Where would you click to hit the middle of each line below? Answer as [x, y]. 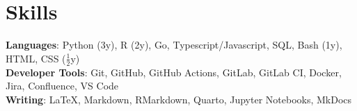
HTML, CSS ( [36, 58]
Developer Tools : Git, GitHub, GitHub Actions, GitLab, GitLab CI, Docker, [174, 72]
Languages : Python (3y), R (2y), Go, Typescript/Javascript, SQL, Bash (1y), [174, 45]
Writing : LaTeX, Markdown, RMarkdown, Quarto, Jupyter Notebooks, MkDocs [179, 99]
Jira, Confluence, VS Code [62, 86]
